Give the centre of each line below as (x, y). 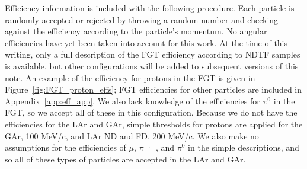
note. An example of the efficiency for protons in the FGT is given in (130, 77)
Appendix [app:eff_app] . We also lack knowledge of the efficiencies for (132, 101)
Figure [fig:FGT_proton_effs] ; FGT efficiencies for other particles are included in (153, 89)
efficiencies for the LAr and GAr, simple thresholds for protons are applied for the (154, 124)
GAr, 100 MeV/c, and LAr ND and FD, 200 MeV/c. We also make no (132, 135)
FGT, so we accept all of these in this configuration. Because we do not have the (151, 112)
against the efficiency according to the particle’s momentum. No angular (136, 31)
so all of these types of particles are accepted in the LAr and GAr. (125, 159)
